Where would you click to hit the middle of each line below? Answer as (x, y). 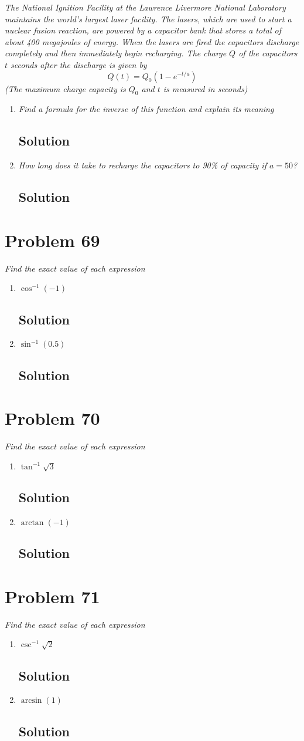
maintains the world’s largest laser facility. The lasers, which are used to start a (148, 18)
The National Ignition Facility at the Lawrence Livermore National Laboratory (145, 7)
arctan (32, 522)
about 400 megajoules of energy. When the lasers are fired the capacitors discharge (152, 41)
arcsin (31, 701)
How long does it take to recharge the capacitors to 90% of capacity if (142, 165)
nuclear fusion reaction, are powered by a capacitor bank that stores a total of (143, 30)
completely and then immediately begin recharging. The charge (116, 53)
